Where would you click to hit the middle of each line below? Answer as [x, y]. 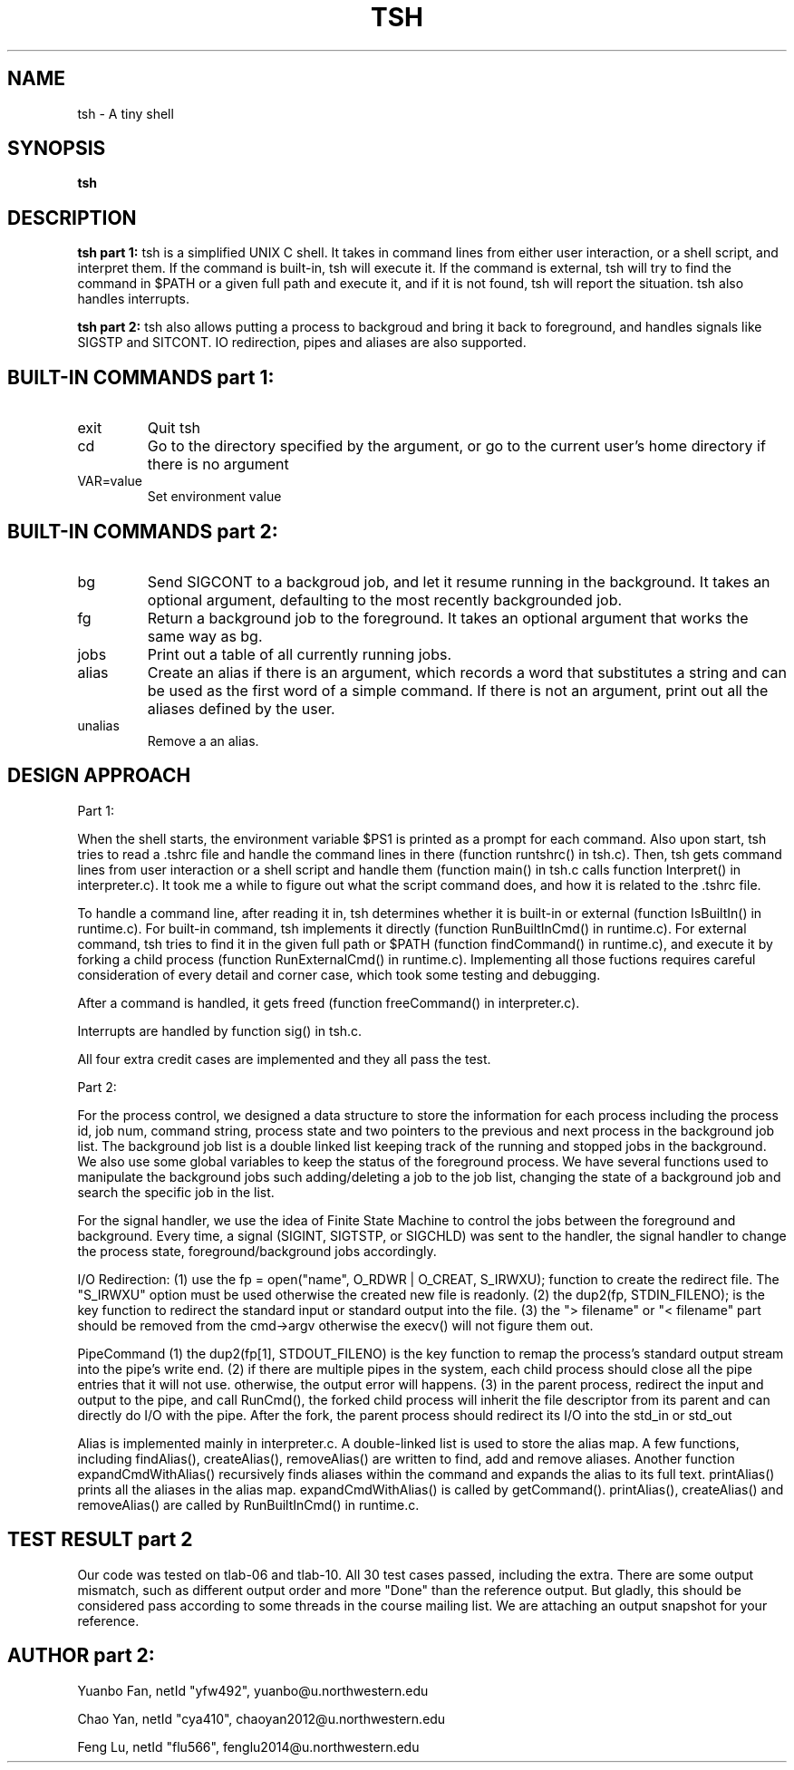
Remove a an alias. [203, 740]
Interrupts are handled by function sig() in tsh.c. [220, 1030]
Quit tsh [174, 428]
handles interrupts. [133, 299]
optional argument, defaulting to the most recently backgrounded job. [385, 600]
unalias [98, 725]
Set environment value [214, 497]
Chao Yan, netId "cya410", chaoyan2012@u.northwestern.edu [261, 1718]
